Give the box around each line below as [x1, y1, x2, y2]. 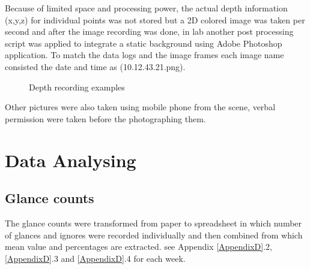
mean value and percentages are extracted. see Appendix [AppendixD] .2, [5, 240, 272, 253]
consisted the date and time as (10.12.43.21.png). [5, 60, 186, 72]
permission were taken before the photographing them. [5, 112, 206, 125]
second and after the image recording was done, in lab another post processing [5, 25, 294, 38]
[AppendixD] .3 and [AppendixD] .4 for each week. [5, 252, 186, 264]
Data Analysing [5, 147, 136, 172]
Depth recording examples [29, 80, 125, 93]
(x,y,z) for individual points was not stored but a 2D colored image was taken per [5, 13, 305, 26]
